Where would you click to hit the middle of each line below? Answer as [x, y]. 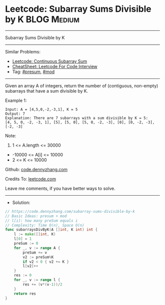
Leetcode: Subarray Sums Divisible [78, 9]
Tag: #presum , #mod [33, 72]
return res [25, 293]
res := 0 [23, 276]
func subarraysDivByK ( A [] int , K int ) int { [51, 230]
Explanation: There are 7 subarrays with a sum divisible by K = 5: [77, 118]
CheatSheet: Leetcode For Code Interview [55, 66]
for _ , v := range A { [37, 248]
